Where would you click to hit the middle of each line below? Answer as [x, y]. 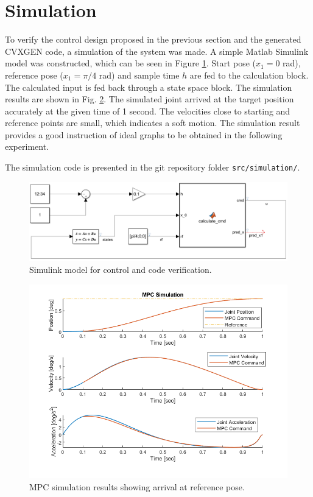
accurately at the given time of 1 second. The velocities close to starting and [148, 111]
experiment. [27, 146]
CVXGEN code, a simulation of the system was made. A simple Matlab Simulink [157, 51]
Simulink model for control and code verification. [121, 270]
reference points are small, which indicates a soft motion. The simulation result [153, 123]
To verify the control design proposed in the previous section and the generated [153, 39]
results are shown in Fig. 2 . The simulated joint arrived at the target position [149, 99]
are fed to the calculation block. [249, 75]
